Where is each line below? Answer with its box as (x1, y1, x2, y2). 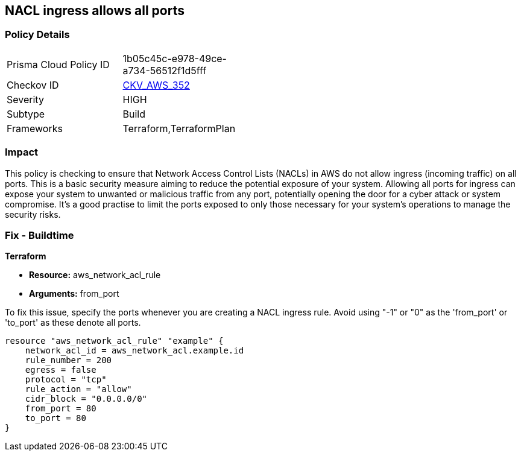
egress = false (25, 365, 96, 375)
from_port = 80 (25, 404, 96, 414)
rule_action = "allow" (25, 384, 132, 394)
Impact (5, 146, 39, 159)
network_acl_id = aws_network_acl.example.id (25, 346, 244, 356)
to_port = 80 (25, 413, 86, 423)
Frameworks (7, 122, 63, 135)
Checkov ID (7, 78, 59, 91)
